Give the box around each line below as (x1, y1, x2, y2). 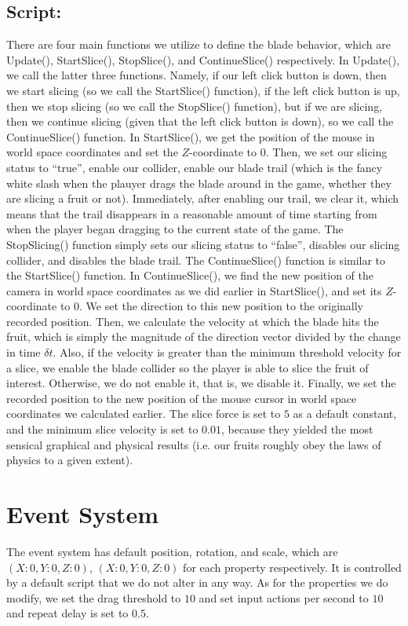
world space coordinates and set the (6, 144, 178, 160)
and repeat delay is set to (6, 605, 129, 621)
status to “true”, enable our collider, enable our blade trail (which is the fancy (6, 159, 383, 175)
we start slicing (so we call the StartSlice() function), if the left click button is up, (6, 82, 400, 98)
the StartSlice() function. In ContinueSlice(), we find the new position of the (6, 267, 373, 284)
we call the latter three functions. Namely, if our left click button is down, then (6, 67, 387, 83)
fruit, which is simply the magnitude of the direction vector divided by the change (6, 328, 401, 345)
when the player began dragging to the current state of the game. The (6, 221, 344, 237)
